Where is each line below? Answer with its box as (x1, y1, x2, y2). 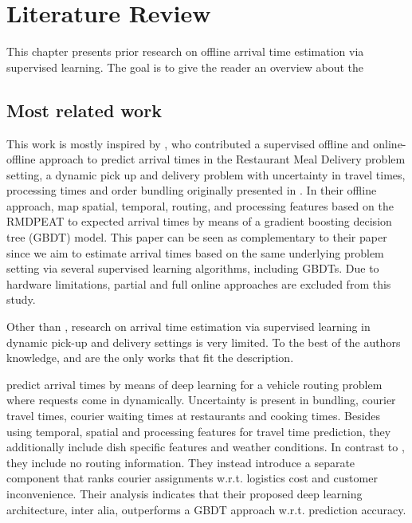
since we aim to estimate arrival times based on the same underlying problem (6, 244, 384, 261)
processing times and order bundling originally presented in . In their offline (6, 182, 377, 199)
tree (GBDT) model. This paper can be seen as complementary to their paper (6, 229, 387, 246)
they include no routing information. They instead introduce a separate (6, 454, 355, 470)
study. (6, 291, 36, 308)
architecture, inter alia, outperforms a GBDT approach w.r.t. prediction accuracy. (6, 501, 406, 517)
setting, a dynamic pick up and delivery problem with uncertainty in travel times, (6, 166, 406, 183)
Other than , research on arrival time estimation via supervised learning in (6, 318, 371, 335)
